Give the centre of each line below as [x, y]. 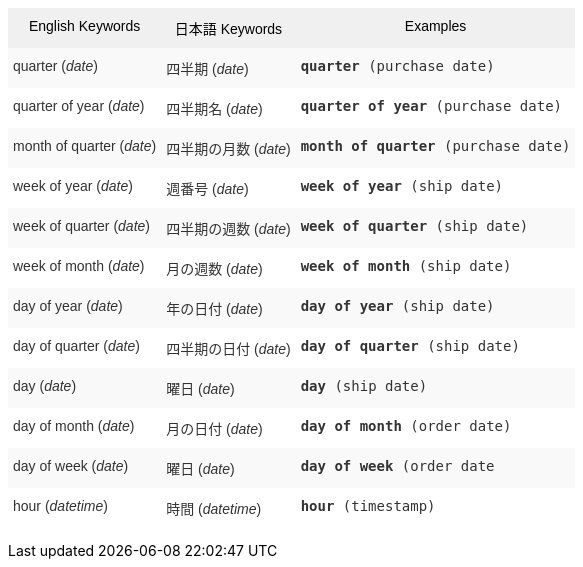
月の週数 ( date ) [214, 269]
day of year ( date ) [68, 306]
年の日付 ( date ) [214, 309]
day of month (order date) [406, 426]
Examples [435, 26]
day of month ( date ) [74, 426]
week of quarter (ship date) [414, 226]
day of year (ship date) [397, 306]
